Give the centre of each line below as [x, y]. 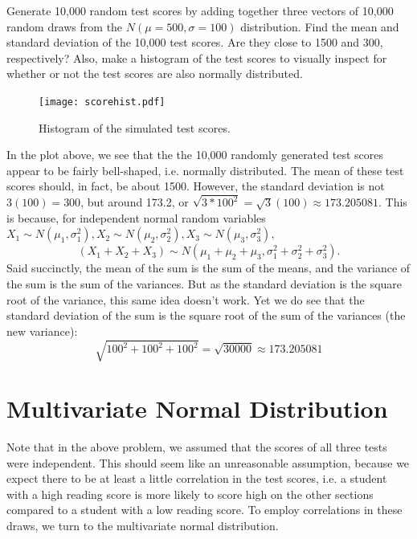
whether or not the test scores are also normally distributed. [155, 73]
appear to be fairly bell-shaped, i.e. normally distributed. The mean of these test [205, 170]
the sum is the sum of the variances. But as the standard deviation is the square [204, 284]
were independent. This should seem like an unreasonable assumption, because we [208, 462]
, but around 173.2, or [135, 202]
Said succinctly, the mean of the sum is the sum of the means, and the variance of [208, 268]
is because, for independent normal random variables [136, 217]
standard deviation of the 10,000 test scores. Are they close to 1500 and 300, [195, 42]
